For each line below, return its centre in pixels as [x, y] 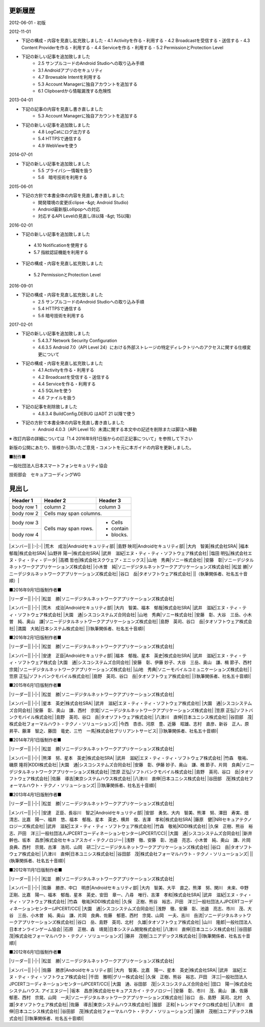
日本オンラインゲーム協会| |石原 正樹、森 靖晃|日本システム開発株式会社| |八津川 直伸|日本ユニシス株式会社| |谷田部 [131, 929]
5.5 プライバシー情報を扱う [65, 170]
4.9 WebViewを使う [58, 146]
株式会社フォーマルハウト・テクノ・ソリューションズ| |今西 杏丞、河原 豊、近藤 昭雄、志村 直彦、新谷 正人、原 [129, 724]
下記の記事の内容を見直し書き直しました [62, 109]
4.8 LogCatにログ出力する [64, 132]
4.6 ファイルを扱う [57, 397]
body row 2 [25, 513]
